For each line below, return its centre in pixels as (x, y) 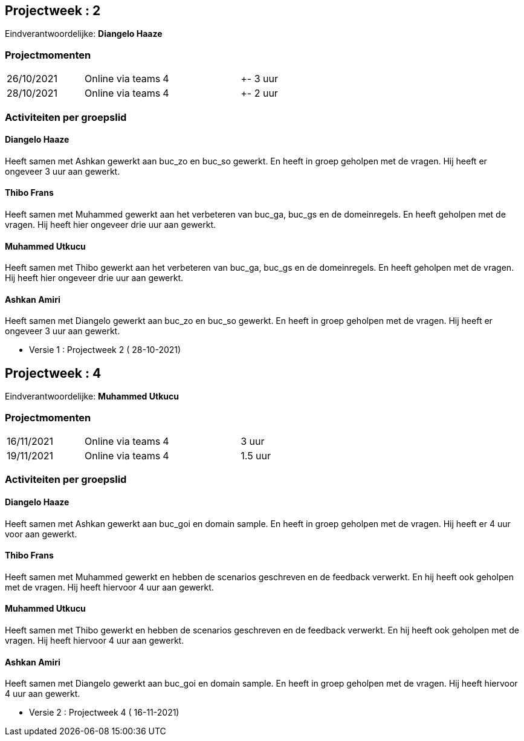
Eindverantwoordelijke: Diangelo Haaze (84, 34)
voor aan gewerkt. (41, 534)
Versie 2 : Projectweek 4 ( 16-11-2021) (104, 713)
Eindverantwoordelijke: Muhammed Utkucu (92, 396)
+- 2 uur (259, 93)
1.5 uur (256, 456)
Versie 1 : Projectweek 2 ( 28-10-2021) (105, 350)
